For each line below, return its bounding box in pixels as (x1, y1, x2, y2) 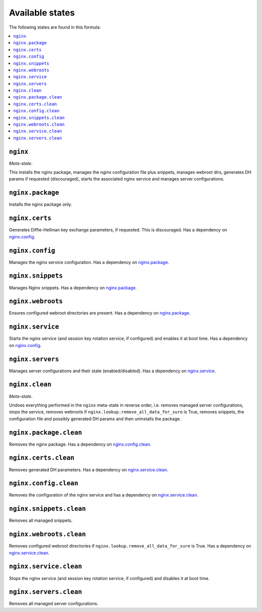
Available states (9, 7, 75, 18)
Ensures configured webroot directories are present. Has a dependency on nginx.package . (9, 310, 191, 316)
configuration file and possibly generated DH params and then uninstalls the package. (9, 415, 181, 422)
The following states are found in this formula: (9, 24, 101, 30)
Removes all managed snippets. (9, 517, 73, 524)
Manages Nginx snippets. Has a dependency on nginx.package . (9, 284, 137, 291)
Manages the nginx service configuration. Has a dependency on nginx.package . (9, 259, 169, 265)
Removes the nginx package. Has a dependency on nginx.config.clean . (9, 441, 151, 447)
